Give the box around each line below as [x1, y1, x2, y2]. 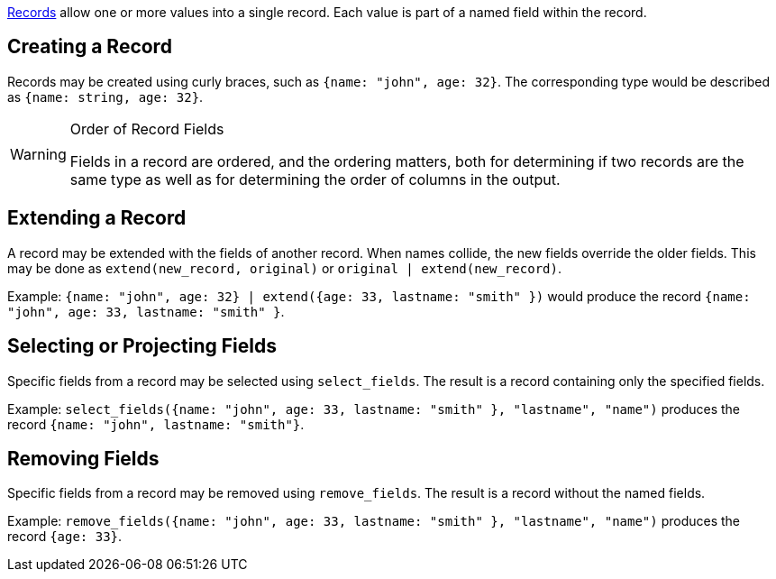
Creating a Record [7, 35, 172, 59]
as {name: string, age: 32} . [7, 88, 204, 105]
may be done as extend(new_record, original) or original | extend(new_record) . [7, 260, 561, 276]
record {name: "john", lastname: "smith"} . [7, 416, 305, 432]
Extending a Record [7, 207, 187, 230]
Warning [10, 144, 67, 163]
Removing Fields [7, 446, 160, 470]
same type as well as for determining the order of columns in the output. [69, 170, 561, 188]
